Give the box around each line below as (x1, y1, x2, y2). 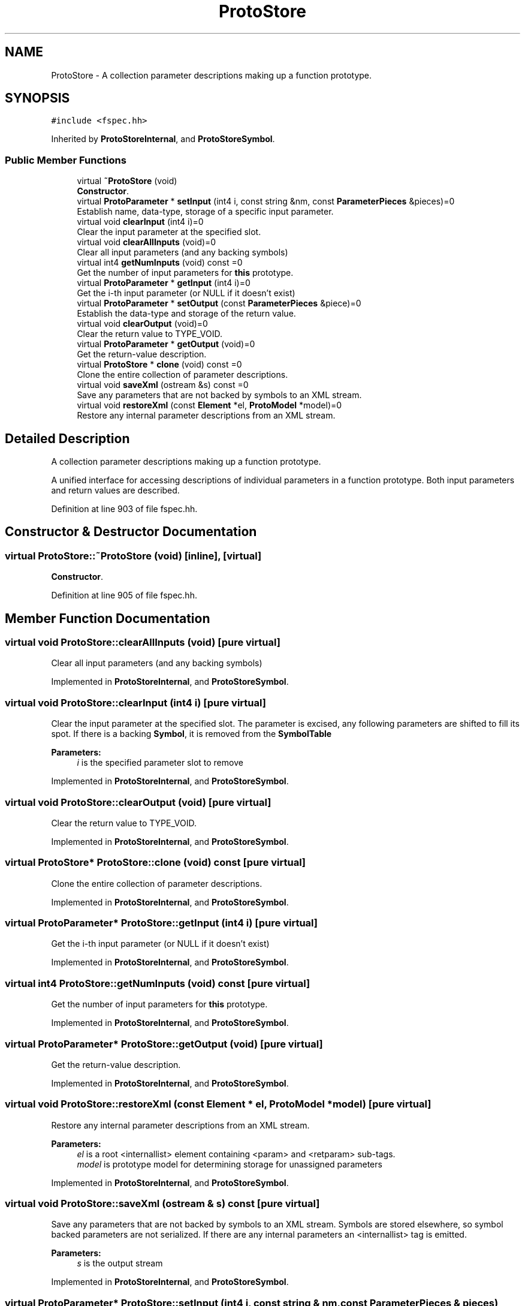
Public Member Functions (5, 154, 126, 166)
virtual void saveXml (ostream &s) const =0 (77, 380, 249, 390)
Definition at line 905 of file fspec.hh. (51, 590, 197, 601)
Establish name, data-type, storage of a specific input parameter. (77, 206, 334, 217)
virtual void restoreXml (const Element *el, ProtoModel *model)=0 (77, 400, 342, 411)
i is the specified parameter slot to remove (77, 757, 243, 768)
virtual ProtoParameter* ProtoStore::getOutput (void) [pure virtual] (5, 1037, 323, 1050)
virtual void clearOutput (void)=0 (77, 318, 208, 329)
